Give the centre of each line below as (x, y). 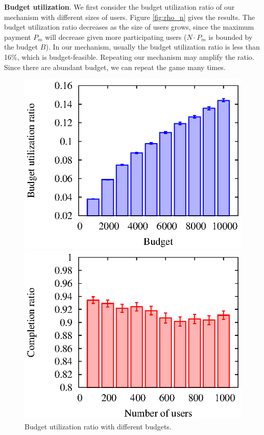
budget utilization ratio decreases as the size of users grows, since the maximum (129, 27)
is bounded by (231, 37)
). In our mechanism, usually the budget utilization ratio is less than (153, 47)
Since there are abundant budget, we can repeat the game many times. (115, 67)
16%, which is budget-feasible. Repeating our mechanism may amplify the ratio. (129, 56)
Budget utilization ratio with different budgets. (98, 426)
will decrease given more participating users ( (116, 37)
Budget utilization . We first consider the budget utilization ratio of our (119, 7)
